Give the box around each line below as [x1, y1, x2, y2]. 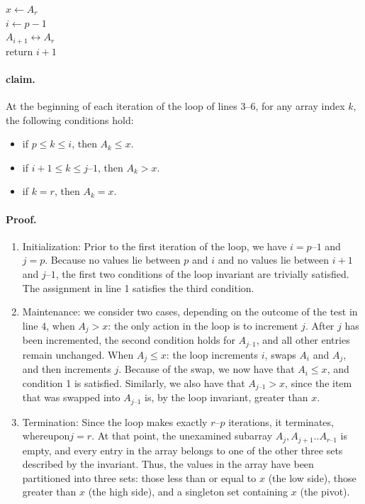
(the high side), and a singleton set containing [88, 484, 288, 499]
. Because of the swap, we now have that [118, 362, 295, 376]
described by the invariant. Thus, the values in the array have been [22, 457, 314, 471]
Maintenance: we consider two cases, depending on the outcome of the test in [22, 304, 358, 319]
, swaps [264, 347, 296, 362]
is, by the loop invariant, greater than [145, 390, 308, 405]
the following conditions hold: [6, 112, 134, 127]
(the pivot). [300, 484, 350, 499]
